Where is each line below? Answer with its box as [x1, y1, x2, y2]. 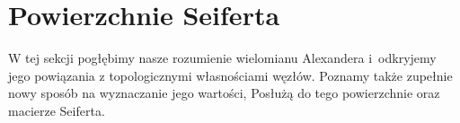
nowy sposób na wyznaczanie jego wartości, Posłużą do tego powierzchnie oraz [8, 83, 440, 102]
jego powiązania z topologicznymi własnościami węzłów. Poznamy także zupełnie [8, 66, 453, 84]
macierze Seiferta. [8, 101, 105, 119]
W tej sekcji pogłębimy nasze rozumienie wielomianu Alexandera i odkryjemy [8, 48, 437, 67]
